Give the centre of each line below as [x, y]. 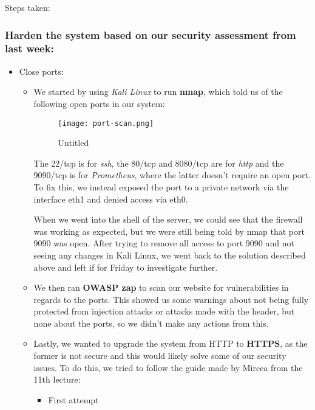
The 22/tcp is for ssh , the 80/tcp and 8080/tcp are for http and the [159, 163]
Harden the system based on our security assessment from [151, 34]
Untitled [73, 143]
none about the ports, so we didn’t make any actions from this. [151, 323]
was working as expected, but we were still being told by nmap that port [169, 231]
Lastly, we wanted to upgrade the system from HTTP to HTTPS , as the [171, 343]
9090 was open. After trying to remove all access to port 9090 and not [164, 243]
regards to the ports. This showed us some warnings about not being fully [171, 299]
